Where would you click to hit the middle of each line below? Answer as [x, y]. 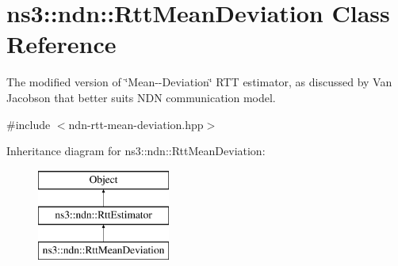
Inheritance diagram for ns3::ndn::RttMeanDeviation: [136, 151]
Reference [61, 44]
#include [29, 124]
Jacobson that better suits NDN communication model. [141, 97]
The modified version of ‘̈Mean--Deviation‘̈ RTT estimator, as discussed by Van [199, 82]
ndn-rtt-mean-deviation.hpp [136, 124]
